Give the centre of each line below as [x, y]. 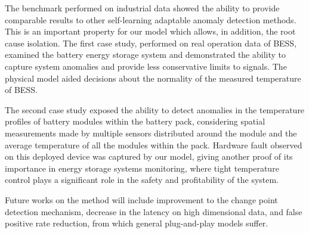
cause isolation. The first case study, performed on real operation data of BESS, [151, 43]
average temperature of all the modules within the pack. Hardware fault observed [154, 145]
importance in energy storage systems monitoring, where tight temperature [142, 168]
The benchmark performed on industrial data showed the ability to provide [142, 8]
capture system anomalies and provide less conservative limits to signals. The [146, 66]
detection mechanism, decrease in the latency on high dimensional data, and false [154, 211]
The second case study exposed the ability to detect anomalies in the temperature [155, 109]
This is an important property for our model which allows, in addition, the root [150, 31]
